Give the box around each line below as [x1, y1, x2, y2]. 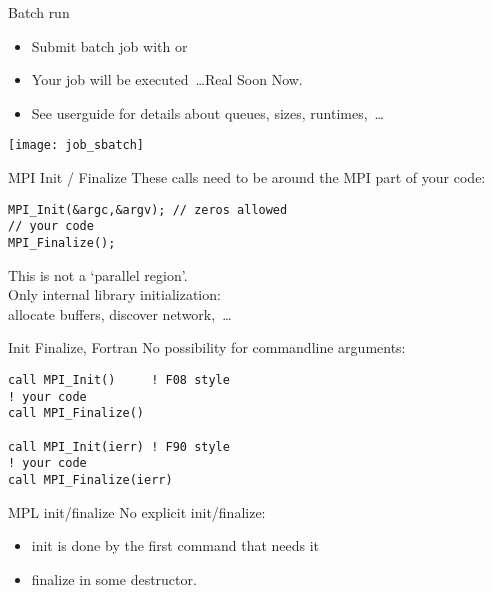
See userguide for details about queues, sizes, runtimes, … [31, 102, 384, 123]
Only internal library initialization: [8, 284, 221, 305]
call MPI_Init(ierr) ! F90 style [8, 439, 230, 454]
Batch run [8, 2, 70, 22]
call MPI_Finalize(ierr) [8, 472, 173, 487]
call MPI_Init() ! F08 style [8, 372, 230, 387]
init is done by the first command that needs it [31, 535, 320, 556]
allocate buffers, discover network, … [8, 303, 232, 324]
